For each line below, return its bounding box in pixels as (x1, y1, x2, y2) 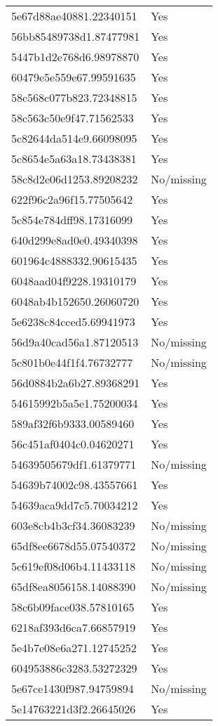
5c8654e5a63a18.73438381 (11, 150, 137, 167)
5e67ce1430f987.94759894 (11, 680, 134, 696)
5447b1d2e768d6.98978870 (11, 48, 139, 65)
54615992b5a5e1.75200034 (11, 395, 138, 411)
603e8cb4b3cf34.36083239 (11, 517, 135, 533)
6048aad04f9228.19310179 (11, 273, 137, 289)
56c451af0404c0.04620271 (11, 436, 135, 452)
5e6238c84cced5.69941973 (11, 313, 135, 330)
